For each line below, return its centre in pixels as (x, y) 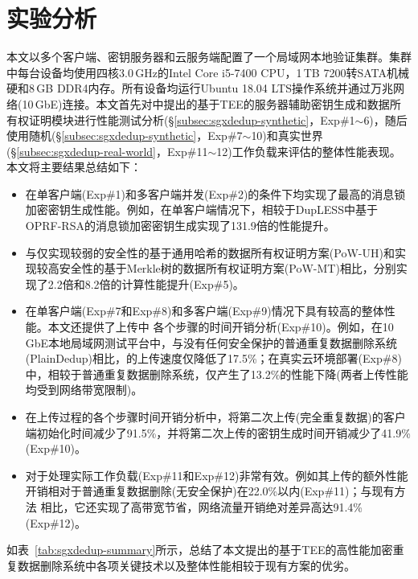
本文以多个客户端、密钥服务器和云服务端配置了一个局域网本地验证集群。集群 (209, 57)
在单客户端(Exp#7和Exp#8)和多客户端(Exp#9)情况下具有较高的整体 (205, 311)
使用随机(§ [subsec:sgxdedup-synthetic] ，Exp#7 (125, 136)
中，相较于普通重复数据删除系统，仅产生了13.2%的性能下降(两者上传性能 (217, 374)
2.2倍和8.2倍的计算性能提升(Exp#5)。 (146, 283)
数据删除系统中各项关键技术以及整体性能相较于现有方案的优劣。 (186, 565)
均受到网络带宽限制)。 (84, 390)
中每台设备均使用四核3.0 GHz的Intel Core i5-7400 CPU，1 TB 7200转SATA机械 (208, 72)
